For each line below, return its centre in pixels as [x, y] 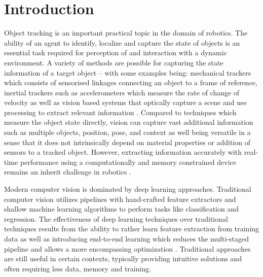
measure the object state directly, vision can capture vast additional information [129, 122]
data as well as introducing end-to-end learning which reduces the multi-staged [127, 238]
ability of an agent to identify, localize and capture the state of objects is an [122, 42]
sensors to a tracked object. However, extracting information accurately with [123, 152]
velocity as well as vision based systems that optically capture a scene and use [125, 102]
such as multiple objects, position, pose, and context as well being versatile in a [127, 132]
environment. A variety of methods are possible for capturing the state [114, 62]
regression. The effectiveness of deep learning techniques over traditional [116, 218]
